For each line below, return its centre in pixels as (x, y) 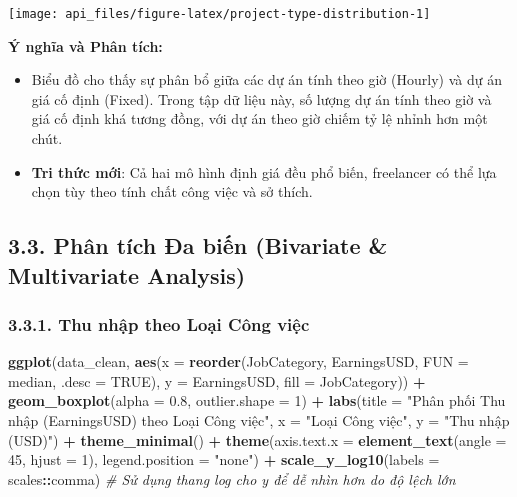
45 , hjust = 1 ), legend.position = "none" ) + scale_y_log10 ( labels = (224, 459)
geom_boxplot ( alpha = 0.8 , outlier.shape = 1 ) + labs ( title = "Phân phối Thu (257, 400)
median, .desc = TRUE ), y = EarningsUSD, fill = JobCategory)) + (217, 380)
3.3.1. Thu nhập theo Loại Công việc (159, 323)
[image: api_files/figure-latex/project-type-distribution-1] (219, 14)
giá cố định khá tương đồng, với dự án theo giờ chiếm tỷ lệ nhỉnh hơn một (259, 118)
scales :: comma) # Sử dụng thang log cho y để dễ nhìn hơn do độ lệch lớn (232, 478)
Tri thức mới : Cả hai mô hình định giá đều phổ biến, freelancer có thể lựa (264, 171)
